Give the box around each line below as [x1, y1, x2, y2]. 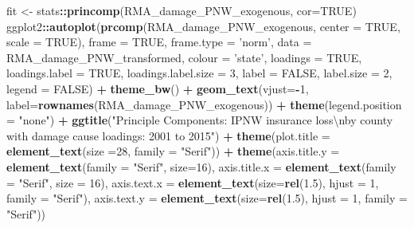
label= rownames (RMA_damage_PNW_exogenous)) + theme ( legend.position [6, 96, 402, 112]
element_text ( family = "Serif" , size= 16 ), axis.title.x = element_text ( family [6, 158, 396, 175]
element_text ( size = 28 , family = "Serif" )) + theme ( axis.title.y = [6, 143, 340, 159]
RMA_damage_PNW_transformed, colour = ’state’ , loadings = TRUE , [6, 49, 362, 65]
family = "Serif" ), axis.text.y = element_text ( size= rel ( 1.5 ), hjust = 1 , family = [6, 190, 408, 206]
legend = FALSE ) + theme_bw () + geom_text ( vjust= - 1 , [6, 80, 309, 96]
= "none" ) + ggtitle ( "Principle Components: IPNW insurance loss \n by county [6, 112, 393, 128]
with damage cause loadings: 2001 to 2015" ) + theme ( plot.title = [6, 127, 330, 143]
